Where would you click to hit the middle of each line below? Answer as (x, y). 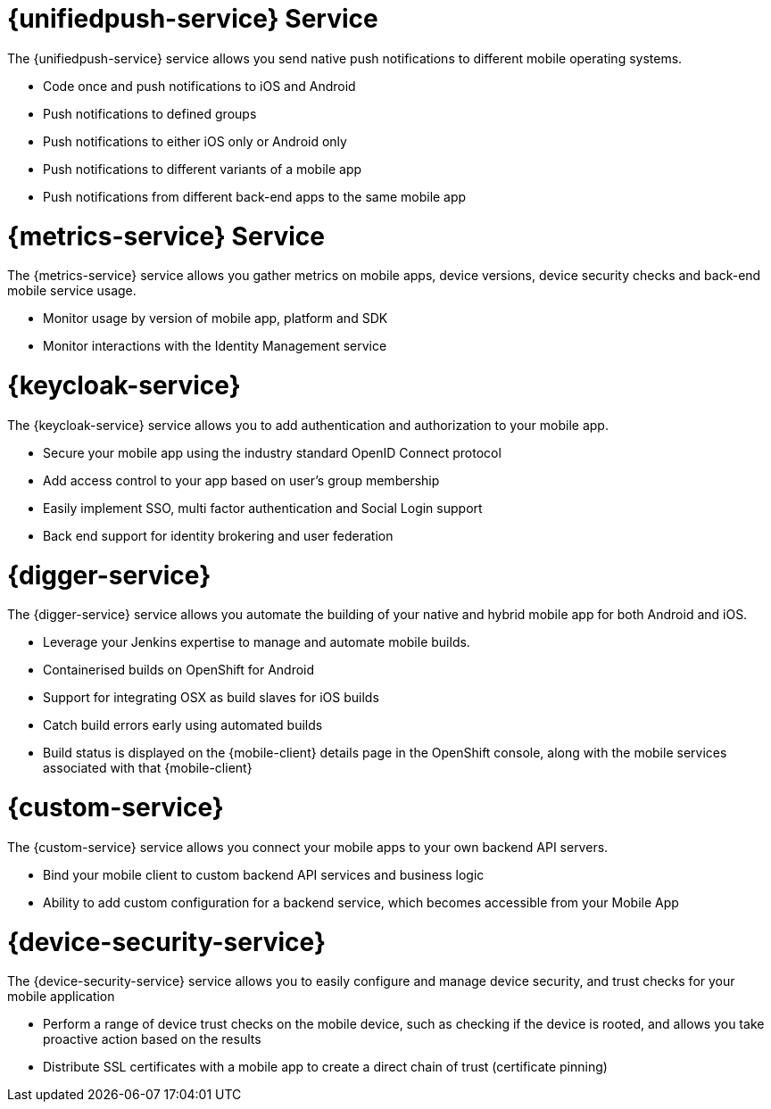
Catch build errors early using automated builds (183, 725)
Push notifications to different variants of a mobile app (203, 169)
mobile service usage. (72, 291)
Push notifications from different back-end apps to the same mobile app (255, 196)
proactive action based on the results (152, 1039)
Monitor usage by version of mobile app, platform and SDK (216, 319)
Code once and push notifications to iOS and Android (199, 86)
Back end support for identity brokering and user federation (218, 535)
